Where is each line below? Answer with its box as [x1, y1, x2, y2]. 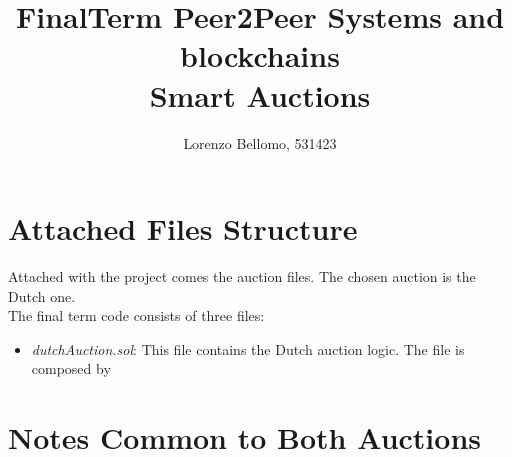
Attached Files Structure [8, 208, 358, 249]
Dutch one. [8, 285, 76, 306]
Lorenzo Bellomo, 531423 [183, 132, 337, 153]
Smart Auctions [149, 74, 371, 115]
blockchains [180, 35, 340, 76]
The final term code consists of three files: [8, 305, 265, 326]
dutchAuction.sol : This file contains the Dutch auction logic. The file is [31, 338, 465, 359]
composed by [31, 358, 111, 379]
